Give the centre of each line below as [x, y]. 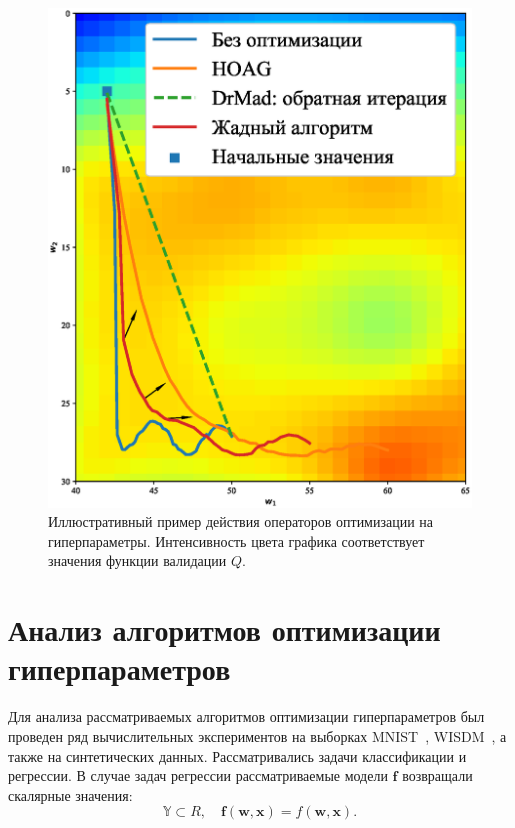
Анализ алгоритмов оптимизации [224, 629]
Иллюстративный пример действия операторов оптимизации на [241, 521]
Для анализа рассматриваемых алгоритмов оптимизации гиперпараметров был [246, 716]
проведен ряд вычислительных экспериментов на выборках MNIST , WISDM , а [257, 735]
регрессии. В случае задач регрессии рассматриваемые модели [198, 775]
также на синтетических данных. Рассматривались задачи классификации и [237, 755]
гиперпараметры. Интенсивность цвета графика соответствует [236, 540]
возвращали [437, 775]
